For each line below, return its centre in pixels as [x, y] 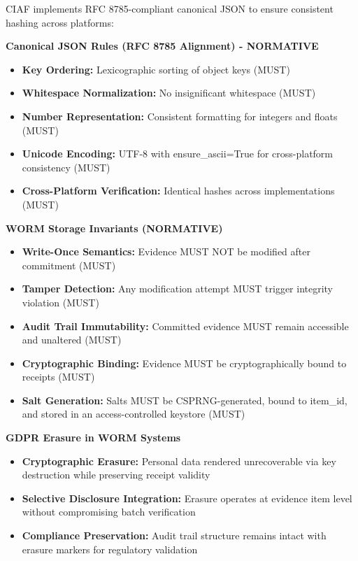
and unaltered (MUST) [72, 340]
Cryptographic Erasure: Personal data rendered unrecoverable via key [179, 461]
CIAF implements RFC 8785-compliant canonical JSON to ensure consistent [170, 8]
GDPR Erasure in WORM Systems [93, 438]
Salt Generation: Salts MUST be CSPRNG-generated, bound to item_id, [185, 400]
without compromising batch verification [109, 512]
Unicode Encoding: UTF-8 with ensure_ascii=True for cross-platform [178, 154]
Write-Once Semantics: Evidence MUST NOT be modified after [166, 251]
